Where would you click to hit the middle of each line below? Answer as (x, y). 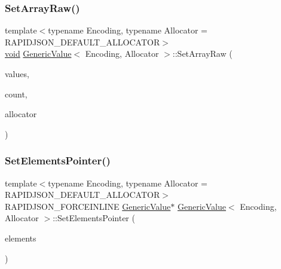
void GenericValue (38, 54)
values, (17, 74)
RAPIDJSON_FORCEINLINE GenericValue (88, 206)
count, (16, 94)
